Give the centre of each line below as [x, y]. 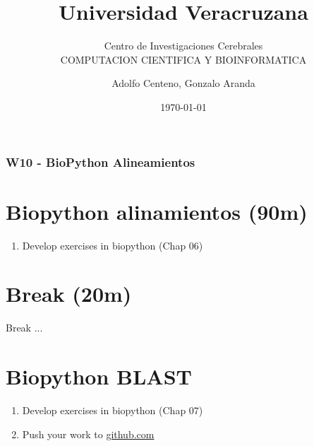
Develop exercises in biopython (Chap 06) [113, 245]
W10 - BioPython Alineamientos [101, 162]
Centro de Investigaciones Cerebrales [183, 46]
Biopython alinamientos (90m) [157, 211]
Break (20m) [69, 294]
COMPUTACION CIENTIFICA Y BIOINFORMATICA [183, 59]
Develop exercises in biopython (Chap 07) [113, 410]
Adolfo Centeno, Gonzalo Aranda [183, 83]
